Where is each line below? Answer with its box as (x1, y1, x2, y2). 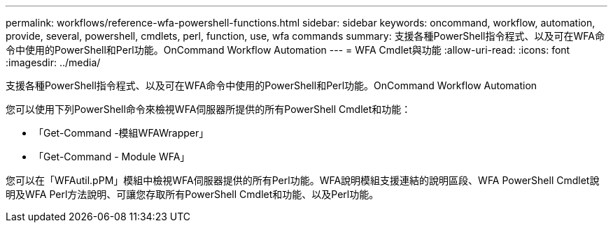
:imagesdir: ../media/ (6, 56, 101, 68)
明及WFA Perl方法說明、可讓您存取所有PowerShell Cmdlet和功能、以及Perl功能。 (6, 188, 379, 200)
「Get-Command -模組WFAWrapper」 (34, 127, 209, 139)
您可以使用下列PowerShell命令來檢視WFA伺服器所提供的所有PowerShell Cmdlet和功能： (6, 103, 411, 115)
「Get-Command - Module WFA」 (34, 151, 190, 162)
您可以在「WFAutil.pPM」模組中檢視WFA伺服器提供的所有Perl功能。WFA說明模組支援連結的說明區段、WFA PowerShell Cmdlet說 (6, 174, 600, 186)
